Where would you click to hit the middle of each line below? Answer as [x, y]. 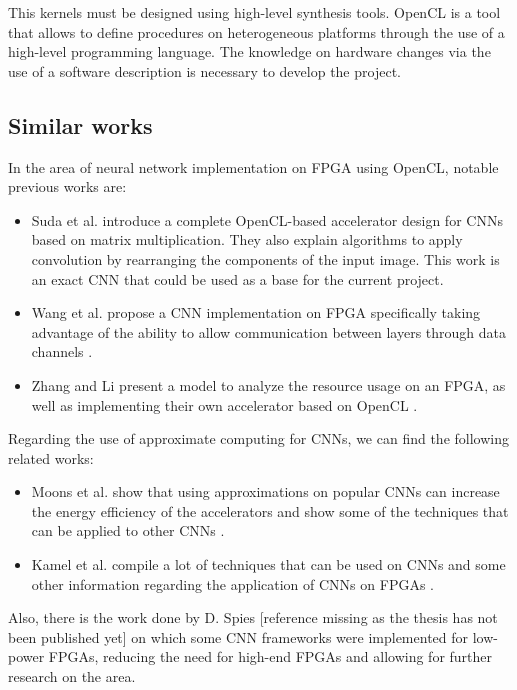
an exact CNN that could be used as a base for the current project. [237, 278]
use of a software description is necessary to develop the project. [204, 70]
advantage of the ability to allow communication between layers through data [269, 331]
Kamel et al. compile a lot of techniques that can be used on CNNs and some [268, 564]
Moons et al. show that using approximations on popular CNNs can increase [265, 491]
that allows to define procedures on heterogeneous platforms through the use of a [256, 31]
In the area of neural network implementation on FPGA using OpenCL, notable [253, 166]
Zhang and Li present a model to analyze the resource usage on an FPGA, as [268, 384]
